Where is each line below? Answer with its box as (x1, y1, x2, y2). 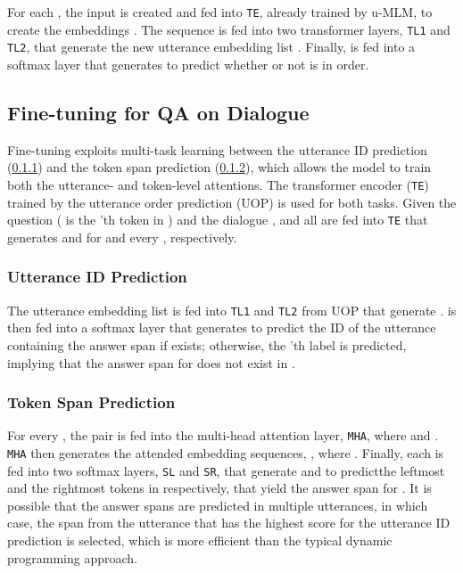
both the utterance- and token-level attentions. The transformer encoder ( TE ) (7, 175, 429, 193)
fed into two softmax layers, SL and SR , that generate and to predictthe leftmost (7, 461, 445, 479)
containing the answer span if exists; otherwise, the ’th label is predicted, (7, 335, 407, 354)
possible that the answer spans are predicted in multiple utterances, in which (7, 495, 428, 514)
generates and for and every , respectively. (7, 227, 237, 246)
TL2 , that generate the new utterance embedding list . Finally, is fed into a (7, 37, 416, 56)
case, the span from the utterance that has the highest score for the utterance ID (7, 513, 451, 532)
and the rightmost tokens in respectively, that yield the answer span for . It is (7, 479, 432, 497)
